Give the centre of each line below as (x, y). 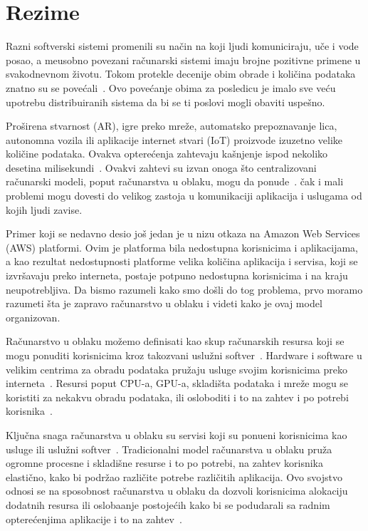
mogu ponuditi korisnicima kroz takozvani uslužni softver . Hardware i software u (184, 355)
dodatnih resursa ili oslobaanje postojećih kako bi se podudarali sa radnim (168, 504)
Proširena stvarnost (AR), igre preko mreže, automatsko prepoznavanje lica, (172, 126)
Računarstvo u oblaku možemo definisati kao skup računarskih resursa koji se (175, 341)
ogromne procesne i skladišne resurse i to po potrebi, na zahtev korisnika (164, 463)
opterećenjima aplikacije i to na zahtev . (94, 519)
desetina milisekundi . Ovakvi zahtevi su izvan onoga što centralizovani (161, 167)
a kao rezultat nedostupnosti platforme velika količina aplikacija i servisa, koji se (182, 261)
